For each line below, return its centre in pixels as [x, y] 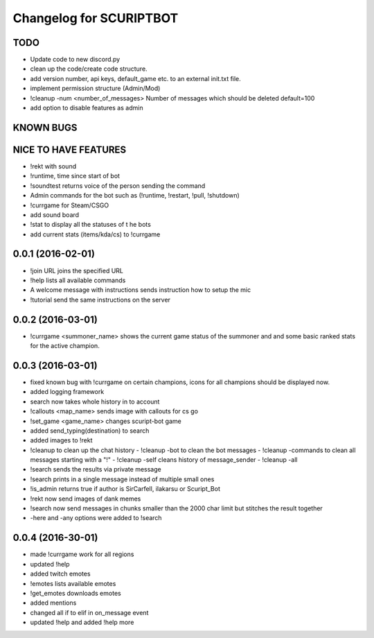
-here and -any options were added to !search [96, 518]
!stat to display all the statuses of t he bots [91, 225]
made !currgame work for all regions [82, 554]
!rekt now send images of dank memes [86, 499]
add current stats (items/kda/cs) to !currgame [95, 234]
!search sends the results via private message [96, 469]
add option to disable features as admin [87, 108]
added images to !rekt [61, 440]
